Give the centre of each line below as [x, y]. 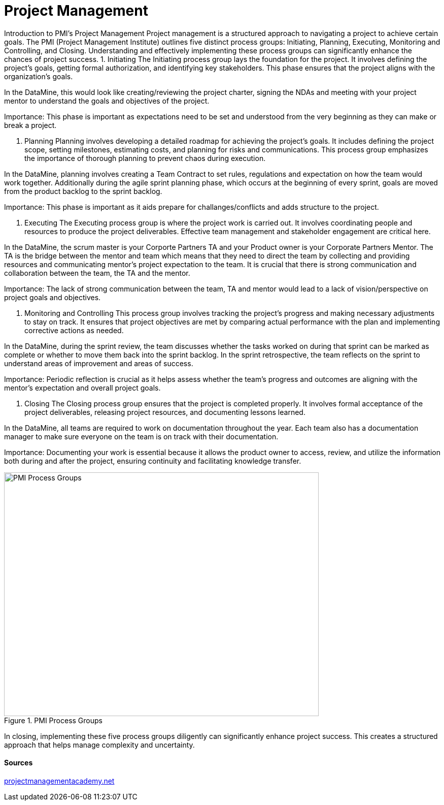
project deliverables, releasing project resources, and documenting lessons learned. [165, 412]
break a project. [30, 125]
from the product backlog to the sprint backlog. [83, 191]
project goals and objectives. [53, 297]
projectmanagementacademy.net [59, 781]
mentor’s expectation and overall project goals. [82, 388]
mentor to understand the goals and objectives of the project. [107, 101]
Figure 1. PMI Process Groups [53, 720]
